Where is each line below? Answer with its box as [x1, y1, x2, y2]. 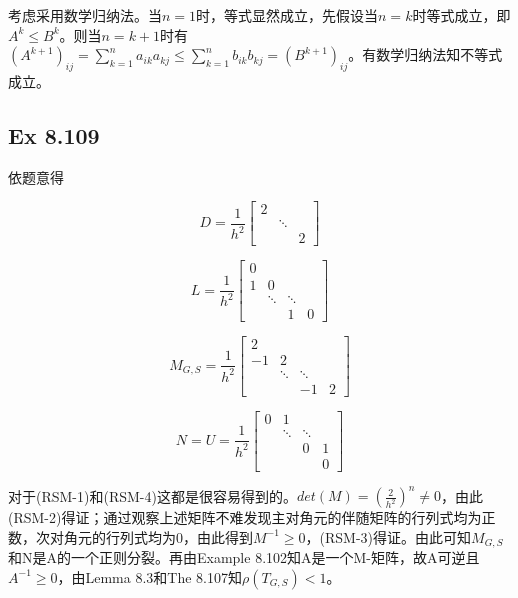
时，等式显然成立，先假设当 [196, 5, 379, 25]
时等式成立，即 [412, 5, 511, 25]
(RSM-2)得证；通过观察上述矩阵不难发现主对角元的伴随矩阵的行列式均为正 [8, 507, 496, 528]
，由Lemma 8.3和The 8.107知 [57, 566, 242, 587]
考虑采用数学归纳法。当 [8, 5, 162, 25]
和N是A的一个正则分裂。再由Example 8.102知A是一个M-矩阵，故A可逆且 [8, 547, 480, 568]
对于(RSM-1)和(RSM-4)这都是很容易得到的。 [8, 485, 297, 506]
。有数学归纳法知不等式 [348, 44, 503, 65]
